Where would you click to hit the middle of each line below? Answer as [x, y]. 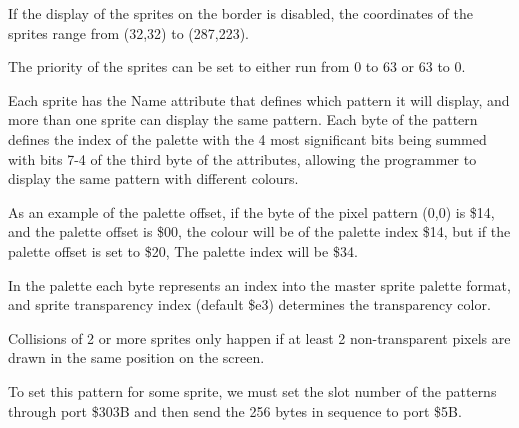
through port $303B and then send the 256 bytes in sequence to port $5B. [235, 410]
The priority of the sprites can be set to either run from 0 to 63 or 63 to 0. [237, 66]
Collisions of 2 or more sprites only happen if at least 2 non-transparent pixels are [259, 337]
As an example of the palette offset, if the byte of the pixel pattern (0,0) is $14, [251, 211]
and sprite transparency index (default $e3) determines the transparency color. [249, 304]
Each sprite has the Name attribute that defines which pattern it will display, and [259, 99]
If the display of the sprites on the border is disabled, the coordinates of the [240, 13]
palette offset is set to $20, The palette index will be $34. [183, 250]
